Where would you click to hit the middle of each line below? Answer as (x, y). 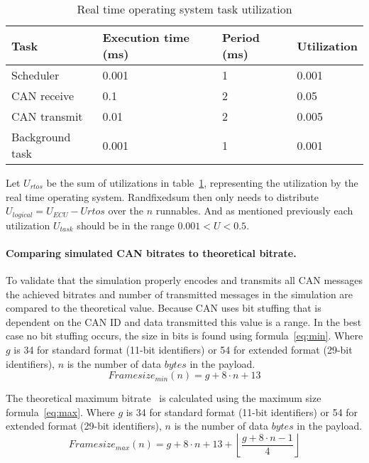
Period (241, 37)
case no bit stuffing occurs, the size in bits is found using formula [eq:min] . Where (184, 336)
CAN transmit (47, 116)
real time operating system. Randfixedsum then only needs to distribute (162, 196)
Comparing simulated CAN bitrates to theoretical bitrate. (151, 252)
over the (126, 211)
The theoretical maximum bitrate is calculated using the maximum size (164, 398)
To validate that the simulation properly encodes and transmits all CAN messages (184, 280)
